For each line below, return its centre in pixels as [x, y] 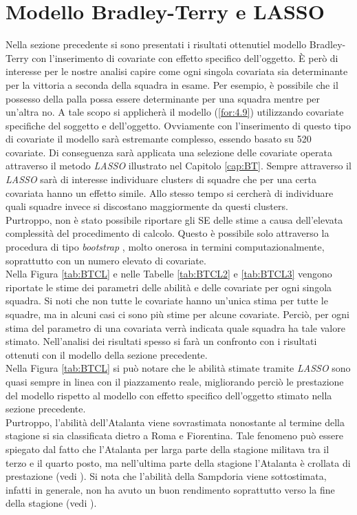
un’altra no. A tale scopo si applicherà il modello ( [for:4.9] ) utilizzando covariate [175, 112]
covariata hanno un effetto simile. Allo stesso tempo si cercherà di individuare [170, 192]
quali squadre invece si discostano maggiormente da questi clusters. [147, 206]
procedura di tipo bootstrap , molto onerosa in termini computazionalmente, [165, 247]
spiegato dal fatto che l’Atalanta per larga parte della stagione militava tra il [167, 449]
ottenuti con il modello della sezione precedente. [107, 354]
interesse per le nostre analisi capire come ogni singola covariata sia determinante [177, 71]
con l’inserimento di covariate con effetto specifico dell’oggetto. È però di [185, 57]
